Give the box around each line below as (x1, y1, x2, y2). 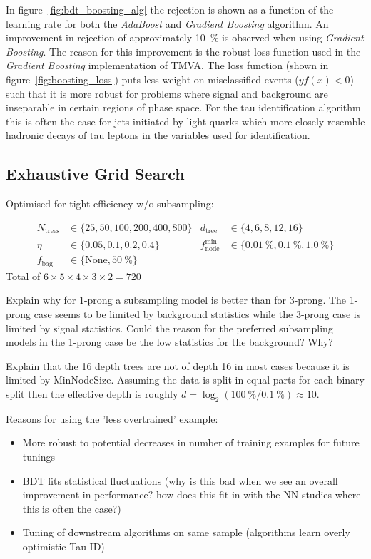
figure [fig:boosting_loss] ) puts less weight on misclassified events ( (6, 71, 299, 86)
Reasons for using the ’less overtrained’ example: (6, 411, 218, 426)
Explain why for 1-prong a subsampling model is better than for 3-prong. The (6, 292, 347, 307)
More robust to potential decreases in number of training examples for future (22, 435, 360, 450)
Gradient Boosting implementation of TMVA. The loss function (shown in (6, 58, 329, 73)
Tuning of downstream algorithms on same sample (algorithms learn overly (22, 525, 350, 540)
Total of (6, 268, 41, 283)
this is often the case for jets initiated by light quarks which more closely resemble (6, 113, 365, 128)
